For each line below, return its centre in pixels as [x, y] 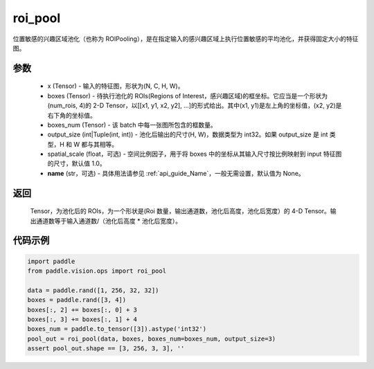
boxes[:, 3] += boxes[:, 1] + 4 [82, 319]
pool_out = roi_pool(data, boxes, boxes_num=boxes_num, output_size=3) [152, 339]
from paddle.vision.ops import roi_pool [97, 271]
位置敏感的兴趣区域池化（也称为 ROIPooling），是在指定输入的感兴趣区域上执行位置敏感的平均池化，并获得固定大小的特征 [186, 39]
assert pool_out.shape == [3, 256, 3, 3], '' [106, 349]
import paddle [51, 261]
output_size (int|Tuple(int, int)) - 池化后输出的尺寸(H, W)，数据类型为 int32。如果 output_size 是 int [188, 134]
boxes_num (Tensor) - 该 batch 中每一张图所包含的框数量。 [132, 125]
